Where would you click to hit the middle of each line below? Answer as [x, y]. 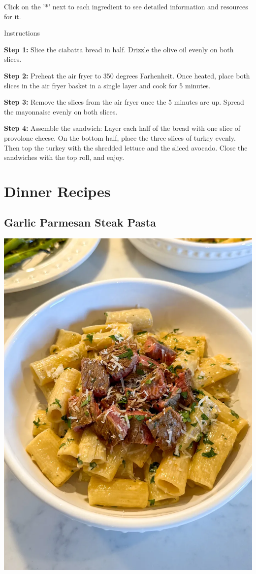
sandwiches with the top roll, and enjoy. [64, 157]
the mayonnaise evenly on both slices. [61, 111]
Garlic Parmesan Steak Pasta [80, 222]
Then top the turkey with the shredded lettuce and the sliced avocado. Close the [126, 147]
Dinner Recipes [57, 191]
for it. [13, 16]
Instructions [22, 33]
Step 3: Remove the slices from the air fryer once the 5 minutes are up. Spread [124, 102]
